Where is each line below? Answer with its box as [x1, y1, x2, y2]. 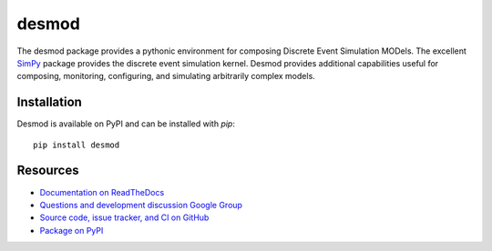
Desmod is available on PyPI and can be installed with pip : [16, 118, 236, 129]
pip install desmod [33, 139, 120, 150]
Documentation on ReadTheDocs [39, 186, 165, 197]
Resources [16, 163, 79, 178]
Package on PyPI [39, 225, 104, 236]
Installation [16, 95, 82, 110]
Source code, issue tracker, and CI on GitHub [39, 212, 210, 223]
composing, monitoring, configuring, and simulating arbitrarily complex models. [16, 71, 316, 82]
